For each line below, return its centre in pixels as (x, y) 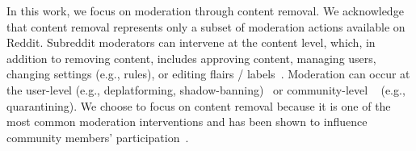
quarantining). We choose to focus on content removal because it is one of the (199, 105)
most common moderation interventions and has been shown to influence (187, 122)
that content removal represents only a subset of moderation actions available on (206, 26)
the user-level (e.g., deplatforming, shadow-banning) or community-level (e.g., (206, 89)
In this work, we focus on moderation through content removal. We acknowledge (205, 10)
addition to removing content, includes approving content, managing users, (191, 58)
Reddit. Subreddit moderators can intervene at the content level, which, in (191, 42)
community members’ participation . (98, 137)
